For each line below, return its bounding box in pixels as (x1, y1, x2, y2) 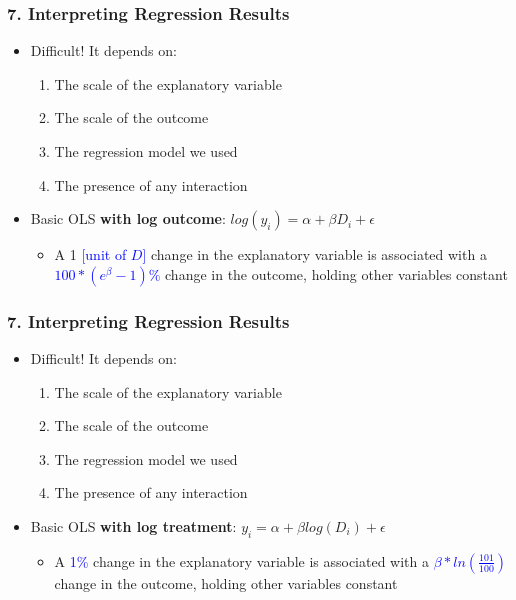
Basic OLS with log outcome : (30, 208, 226, 229)
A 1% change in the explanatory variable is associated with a (54, 550, 430, 571)
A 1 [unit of (54, 244, 127, 265)
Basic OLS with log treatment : (30, 515, 237, 536)
